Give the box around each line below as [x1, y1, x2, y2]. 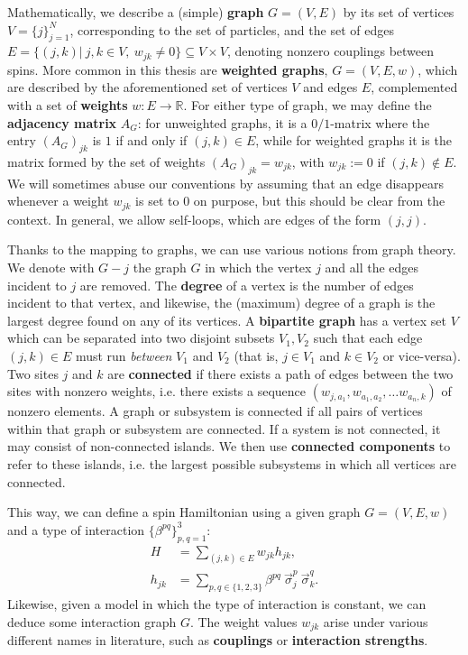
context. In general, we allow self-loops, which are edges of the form [7, 209, 381, 228]
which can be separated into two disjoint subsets [7, 328, 275, 347]
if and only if [115, 131, 188, 150]
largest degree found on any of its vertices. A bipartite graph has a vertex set [7, 310, 447, 329]
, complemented [371, 78, 458, 97]
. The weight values [189, 612, 298, 631]
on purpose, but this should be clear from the [193, 191, 445, 210]
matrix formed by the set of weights [7, 152, 206, 171]
